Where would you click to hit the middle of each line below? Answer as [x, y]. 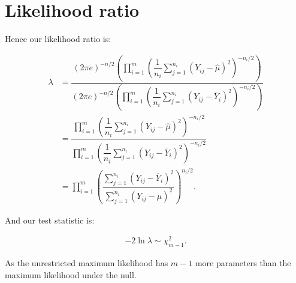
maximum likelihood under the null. [71, 274]
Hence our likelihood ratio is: [58, 39]
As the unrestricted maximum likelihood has [87, 263]
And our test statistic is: [50, 220]
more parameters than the [243, 263]
